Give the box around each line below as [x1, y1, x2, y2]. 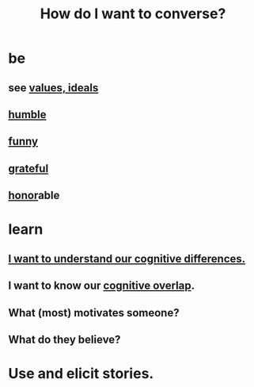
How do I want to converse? [40, 5, 226, 23]
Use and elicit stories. [8, 365, 154, 383]
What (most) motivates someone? [8, 306, 180, 320]
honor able [8, 189, 60, 202]
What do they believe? [8, 332, 121, 346]
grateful [8, 162, 49, 175]
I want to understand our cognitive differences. [8, 251, 246, 266]
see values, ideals [8, 81, 99, 94]
